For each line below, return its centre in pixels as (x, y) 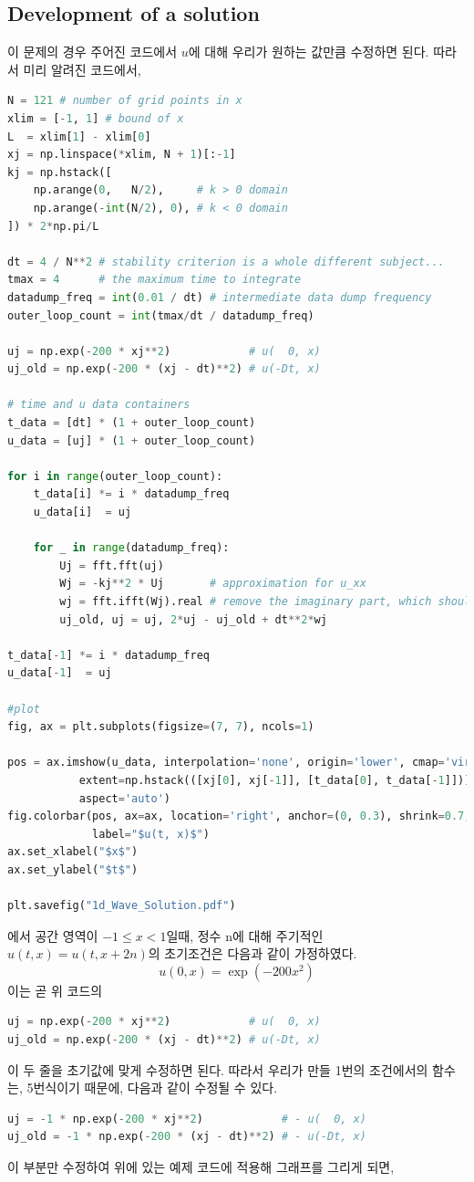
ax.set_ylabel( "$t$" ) (73, 869)
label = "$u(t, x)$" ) (151, 834)
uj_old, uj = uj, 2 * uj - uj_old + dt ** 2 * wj (193, 619)
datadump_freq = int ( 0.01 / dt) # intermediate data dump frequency (220, 297)
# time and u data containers (99, 405)
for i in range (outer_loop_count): (115, 476)
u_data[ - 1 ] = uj (60, 673)
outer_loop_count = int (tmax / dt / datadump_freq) (161, 315)
